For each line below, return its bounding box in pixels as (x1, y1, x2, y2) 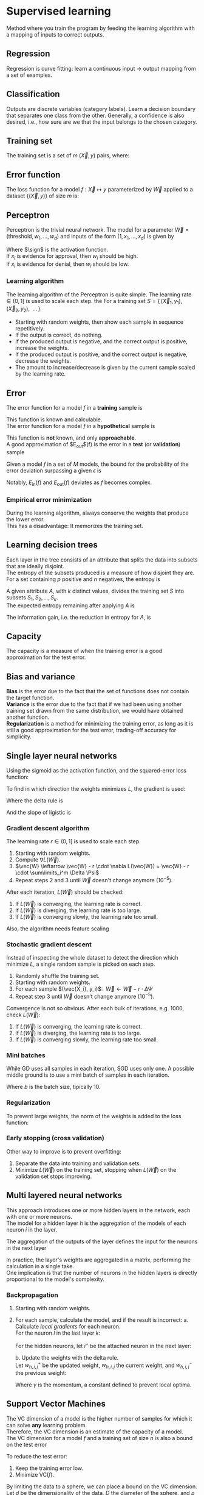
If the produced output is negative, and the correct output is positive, (15, 338, 188, 345)
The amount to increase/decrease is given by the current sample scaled (15, 364, 195, 371)
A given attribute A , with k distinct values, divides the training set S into (6, 587, 184, 594)
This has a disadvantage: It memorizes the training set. (6, 522, 144, 529)
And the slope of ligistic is (6, 809, 71, 816)
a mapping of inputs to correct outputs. (6, 30, 104, 38)
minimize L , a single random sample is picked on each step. (6, 960, 155, 968)
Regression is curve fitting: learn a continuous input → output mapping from (6, 65, 196, 72)
